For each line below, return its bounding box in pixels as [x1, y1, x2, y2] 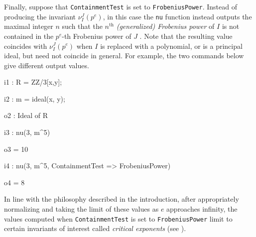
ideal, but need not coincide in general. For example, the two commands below [4, 50, 244, 61]
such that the [62, 21, 103, 31]
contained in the [4, 30, 54, 41]
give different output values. [4, 60, 89, 70]
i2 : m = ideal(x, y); [4, 93, 65, 104]
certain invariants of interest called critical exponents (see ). [4, 223, 186, 234]
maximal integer [4, 21, 53, 31]
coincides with [4, 40, 47, 51]
